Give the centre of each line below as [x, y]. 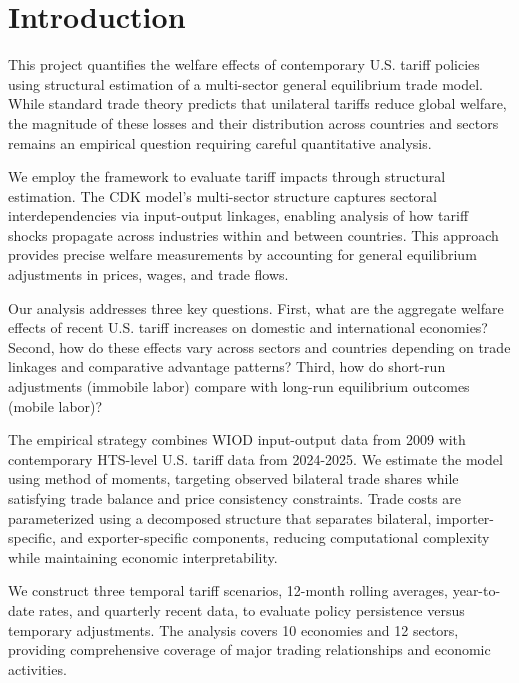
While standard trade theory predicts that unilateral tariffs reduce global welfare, [257, 103]
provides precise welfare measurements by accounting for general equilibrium [242, 254]
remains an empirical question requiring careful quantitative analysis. [220, 142]
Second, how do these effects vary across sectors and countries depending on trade [259, 346]
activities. [37, 668]
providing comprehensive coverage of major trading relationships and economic [249, 649]
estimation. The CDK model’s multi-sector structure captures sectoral [222, 195]
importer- [465, 517]
